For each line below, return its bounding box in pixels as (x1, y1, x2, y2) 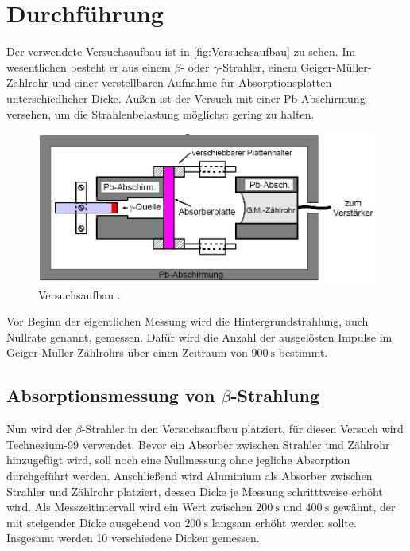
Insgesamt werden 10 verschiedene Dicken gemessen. (6, 530, 260, 546)
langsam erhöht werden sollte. (211, 514, 357, 530)
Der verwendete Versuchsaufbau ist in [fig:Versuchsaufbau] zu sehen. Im (6, 43, 356, 60)
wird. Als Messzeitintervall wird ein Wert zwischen (6, 498, 253, 515)
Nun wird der (6, 420, 72, 437)
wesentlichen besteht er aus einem (6, 58, 171, 75)
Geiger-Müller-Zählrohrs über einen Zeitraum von (6, 344, 248, 361)
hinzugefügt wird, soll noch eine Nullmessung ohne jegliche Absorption (6, 451, 350, 468)
